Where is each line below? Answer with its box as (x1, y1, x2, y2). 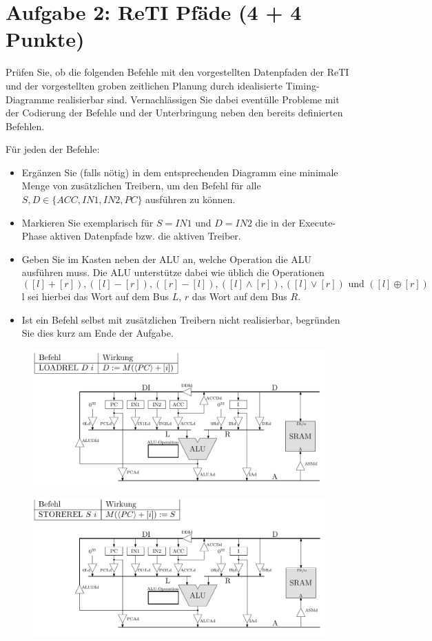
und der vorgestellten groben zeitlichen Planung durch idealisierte (6, 78, 282, 92)
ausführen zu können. (145, 192, 236, 207)
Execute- (298, 215, 336, 229)
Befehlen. (6, 118, 45, 133)
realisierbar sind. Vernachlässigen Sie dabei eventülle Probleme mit (57, 92, 340, 106)
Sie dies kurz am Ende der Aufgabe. (21, 326, 174, 340)
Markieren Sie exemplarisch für (21, 215, 154, 229)
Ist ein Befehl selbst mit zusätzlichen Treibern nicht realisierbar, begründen (21, 312, 340, 326)
